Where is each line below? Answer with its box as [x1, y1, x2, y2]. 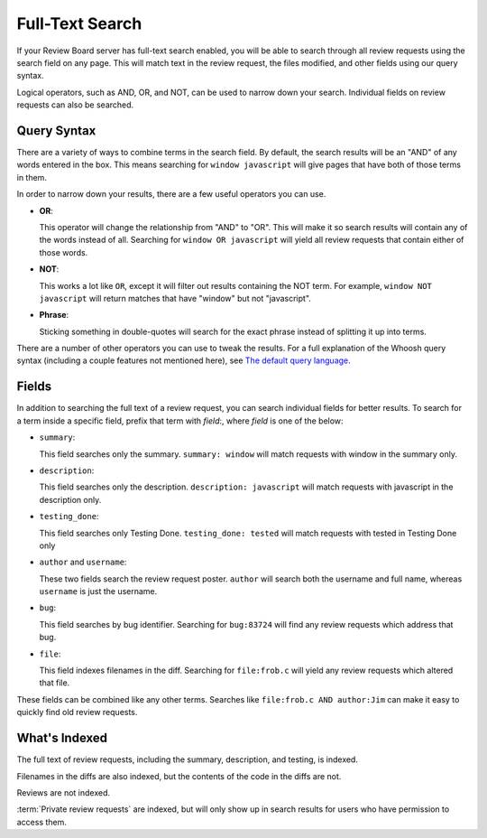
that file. [39, 677, 70, 688]
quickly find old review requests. [16, 707, 138, 718]
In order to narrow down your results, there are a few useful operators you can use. [16, 189, 326, 200]
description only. [39, 494, 102, 505]
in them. [16, 172, 47, 182]
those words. [39, 247, 88, 257]
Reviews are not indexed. [16, 787, 111, 798]
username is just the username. [39, 586, 158, 597]
